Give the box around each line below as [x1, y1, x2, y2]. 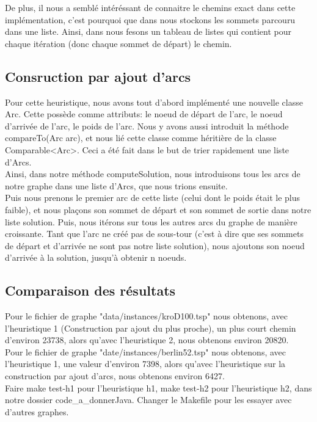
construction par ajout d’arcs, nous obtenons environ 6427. [5, 369, 225, 382]
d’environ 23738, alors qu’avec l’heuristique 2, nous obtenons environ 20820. [5, 333, 289, 346]
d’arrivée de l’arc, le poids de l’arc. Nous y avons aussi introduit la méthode [5, 119, 289, 132]
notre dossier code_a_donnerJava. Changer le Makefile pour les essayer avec [5, 393, 292, 406]
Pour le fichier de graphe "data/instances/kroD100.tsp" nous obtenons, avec [5, 310, 288, 322]
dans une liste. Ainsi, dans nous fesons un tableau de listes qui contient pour [5, 25, 291, 38]
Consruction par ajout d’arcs [5, 67, 191, 85]
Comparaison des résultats [5, 281, 176, 300]
